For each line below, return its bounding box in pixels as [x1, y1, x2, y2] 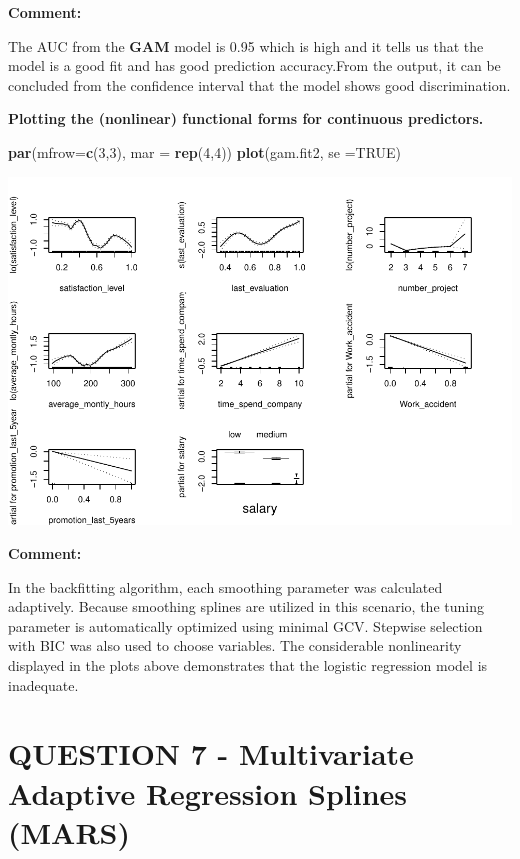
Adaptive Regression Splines [8, 772, 408, 813]
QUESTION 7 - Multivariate [8, 733, 414, 774]
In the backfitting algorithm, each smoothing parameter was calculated [8, 576, 443, 597]
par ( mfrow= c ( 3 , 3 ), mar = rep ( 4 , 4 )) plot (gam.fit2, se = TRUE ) [8, 141, 402, 162]
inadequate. [8, 674, 79, 695]
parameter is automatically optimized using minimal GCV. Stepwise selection [8, 615, 483, 636]
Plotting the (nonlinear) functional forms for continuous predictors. [8, 108, 484, 129]
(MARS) [8, 811, 130, 852]
